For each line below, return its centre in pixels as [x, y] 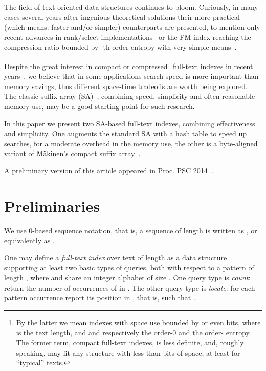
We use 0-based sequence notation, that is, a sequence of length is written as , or [131, 230]
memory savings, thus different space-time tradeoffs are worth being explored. [126, 86]
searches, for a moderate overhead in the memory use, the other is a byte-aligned [131, 143]
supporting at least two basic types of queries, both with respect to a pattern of [129, 267]
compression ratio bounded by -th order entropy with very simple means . [120, 47]
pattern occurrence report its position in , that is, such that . [100, 298]
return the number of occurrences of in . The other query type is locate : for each [130, 287]
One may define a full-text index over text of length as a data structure [116, 257]
